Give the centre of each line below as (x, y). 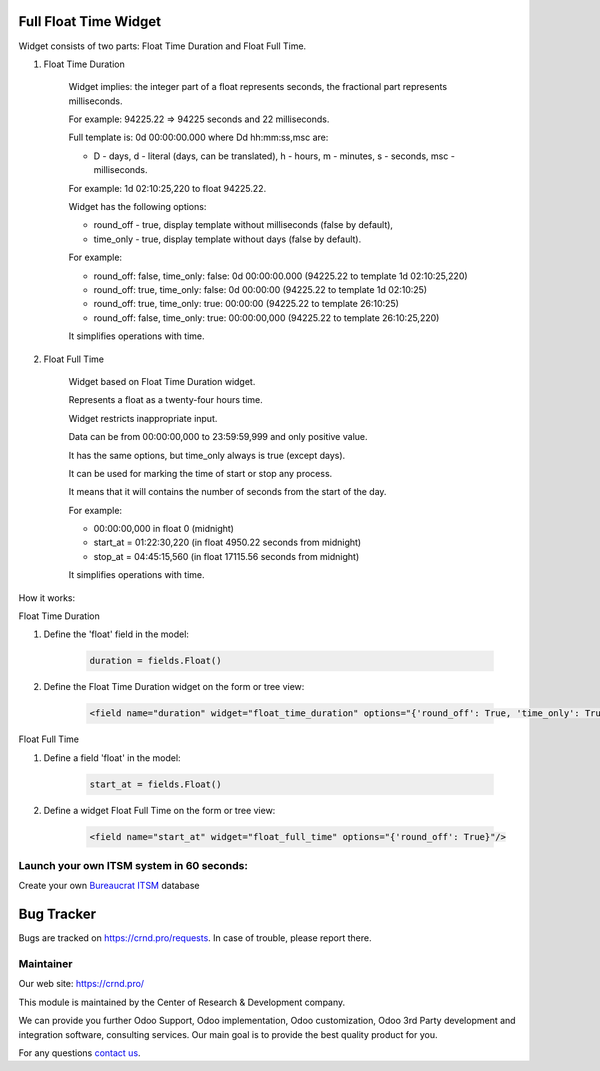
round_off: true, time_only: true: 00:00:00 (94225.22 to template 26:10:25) (246, 304)
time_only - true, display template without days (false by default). (227, 239)
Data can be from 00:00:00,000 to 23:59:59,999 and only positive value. (218, 437)
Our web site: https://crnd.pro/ (81, 984)
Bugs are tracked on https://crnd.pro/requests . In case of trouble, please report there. (195, 938)
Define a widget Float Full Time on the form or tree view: (159, 810)
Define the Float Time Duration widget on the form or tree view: (174, 687)
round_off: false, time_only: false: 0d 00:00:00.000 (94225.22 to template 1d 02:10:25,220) (281, 276)
